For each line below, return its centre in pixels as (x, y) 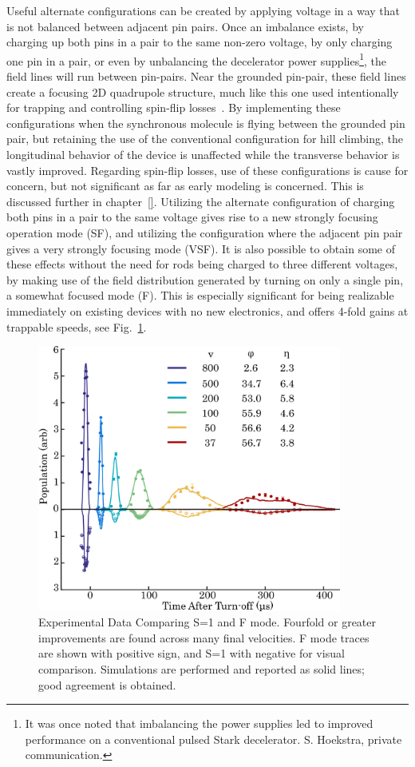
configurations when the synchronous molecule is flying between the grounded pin (206, 123)
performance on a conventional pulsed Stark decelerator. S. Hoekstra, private (213, 739)
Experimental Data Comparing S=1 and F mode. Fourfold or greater (207, 622)
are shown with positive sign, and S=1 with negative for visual (192, 653)
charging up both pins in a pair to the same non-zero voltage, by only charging (200, 42)
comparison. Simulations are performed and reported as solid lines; (202, 668)
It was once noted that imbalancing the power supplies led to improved (199, 723)
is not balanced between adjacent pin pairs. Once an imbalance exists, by (185, 26)
